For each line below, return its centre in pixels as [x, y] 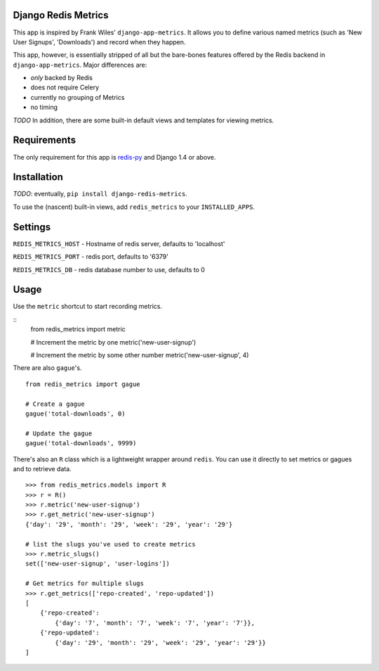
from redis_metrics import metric [78, 329]
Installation [38, 177]
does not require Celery [65, 87]
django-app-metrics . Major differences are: [80, 65]
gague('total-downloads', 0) [75, 414]
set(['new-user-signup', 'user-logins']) [98, 564]
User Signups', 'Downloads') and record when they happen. [99, 41]
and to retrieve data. [42, 468]
